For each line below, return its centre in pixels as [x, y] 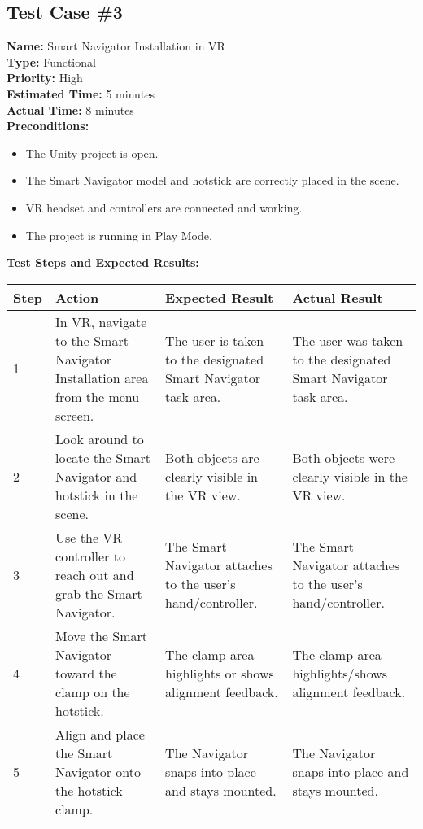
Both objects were [344, 457]
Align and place [100, 734]
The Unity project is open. [92, 153]
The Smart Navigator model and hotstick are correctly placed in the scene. [212, 180]
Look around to [100, 438]
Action [77, 297]
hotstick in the [97, 495]
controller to [90, 556]
